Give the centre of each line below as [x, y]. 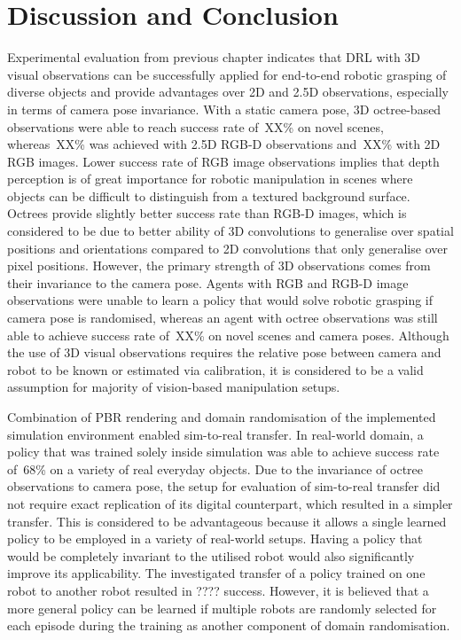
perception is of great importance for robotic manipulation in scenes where [210, 179]
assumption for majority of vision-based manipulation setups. [174, 387]
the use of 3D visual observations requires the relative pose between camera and [224, 352]
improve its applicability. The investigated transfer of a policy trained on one [216, 573]
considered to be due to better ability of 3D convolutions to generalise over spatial [230, 231]
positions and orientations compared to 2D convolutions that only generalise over [227, 248]
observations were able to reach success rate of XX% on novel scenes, [195, 126]
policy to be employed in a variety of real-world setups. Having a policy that [215, 539]
